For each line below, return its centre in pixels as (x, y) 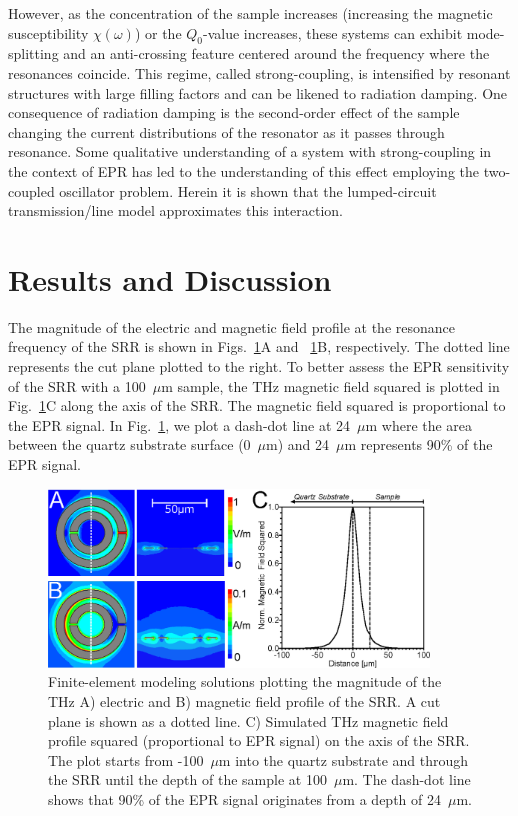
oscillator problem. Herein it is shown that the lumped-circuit (248, 190)
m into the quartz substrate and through (343, 759)
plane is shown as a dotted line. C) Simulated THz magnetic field (248, 720)
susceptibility (48, 32)
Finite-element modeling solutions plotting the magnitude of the (245, 681)
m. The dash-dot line (406, 779)
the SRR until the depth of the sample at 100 (187, 779)
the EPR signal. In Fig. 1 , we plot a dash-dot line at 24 (179, 424)
